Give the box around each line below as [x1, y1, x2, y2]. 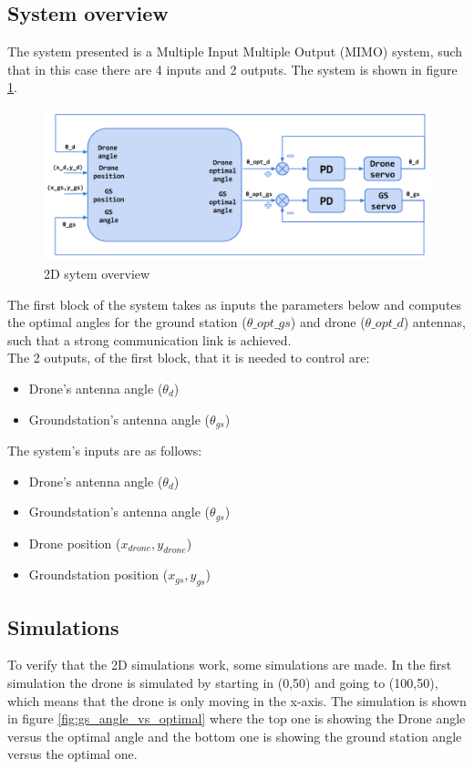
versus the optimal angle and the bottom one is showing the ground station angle [7, 726, 462, 745]
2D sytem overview [44, 264, 150, 283]
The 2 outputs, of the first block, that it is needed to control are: [7, 348, 370, 367]
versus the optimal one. [7, 744, 138, 764]
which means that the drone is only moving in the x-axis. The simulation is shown [7, 691, 467, 710]
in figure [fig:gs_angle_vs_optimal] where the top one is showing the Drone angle [7, 709, 466, 728]
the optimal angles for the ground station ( [7, 313, 247, 332]
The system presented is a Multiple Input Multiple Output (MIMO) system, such [7, 42, 463, 61]
